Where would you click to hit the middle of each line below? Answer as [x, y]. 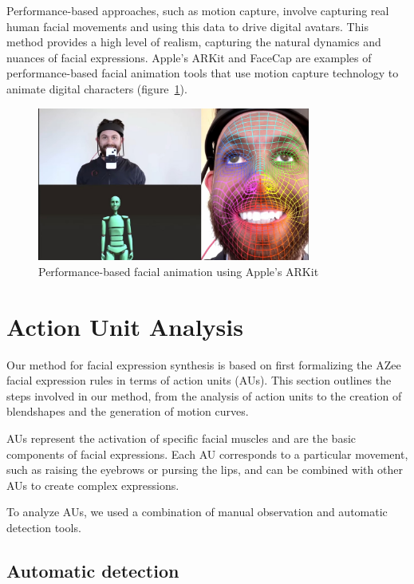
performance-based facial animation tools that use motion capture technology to [203, 73]
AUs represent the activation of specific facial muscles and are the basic [181, 438]
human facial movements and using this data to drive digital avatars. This [187, 26]
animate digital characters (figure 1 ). [97, 88]
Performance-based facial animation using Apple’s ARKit [179, 271]
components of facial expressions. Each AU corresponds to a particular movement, [207, 454]
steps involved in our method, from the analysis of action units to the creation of [204, 395]
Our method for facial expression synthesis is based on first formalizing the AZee [204, 364]
